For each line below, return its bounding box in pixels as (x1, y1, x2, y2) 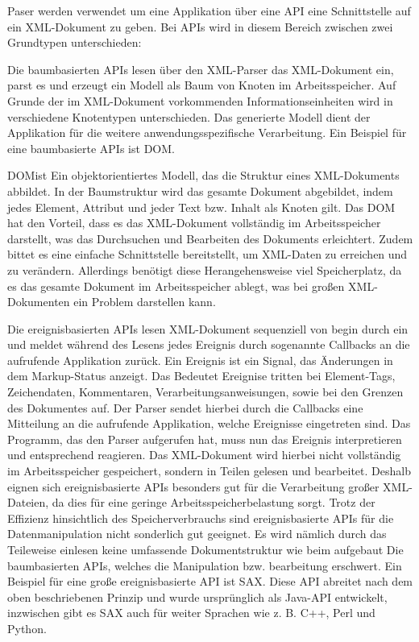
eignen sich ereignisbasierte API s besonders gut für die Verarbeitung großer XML (7, 478, 409, 495)
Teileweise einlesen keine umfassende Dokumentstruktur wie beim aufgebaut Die (7, 541, 404, 557)
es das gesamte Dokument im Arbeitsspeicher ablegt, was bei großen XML (7, 277, 375, 294)
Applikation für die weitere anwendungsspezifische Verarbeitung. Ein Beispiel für (7, 124, 407, 141)
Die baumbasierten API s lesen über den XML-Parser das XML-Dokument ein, (7, 60, 394, 77)
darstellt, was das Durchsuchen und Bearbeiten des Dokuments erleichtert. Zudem (7, 230, 413, 246)
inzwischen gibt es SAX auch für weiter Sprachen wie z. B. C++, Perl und (7, 604, 375, 621)
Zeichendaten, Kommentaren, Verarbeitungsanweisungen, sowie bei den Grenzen (7, 383, 404, 400)
